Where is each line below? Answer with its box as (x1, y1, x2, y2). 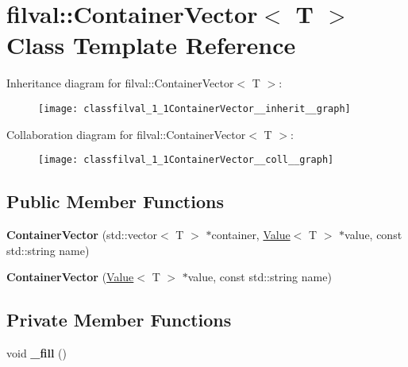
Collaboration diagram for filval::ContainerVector (6, 126, 246, 142)
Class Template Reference (6, 29, 296, 61)
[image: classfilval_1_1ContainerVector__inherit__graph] (38, 102, 351, 114)
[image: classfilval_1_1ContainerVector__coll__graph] (38, 154, 334, 166)
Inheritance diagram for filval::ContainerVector (6, 75, 234, 91)
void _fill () (6, 345, 67, 361)
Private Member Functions (6, 307, 232, 332)
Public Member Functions (6, 189, 224, 214)
